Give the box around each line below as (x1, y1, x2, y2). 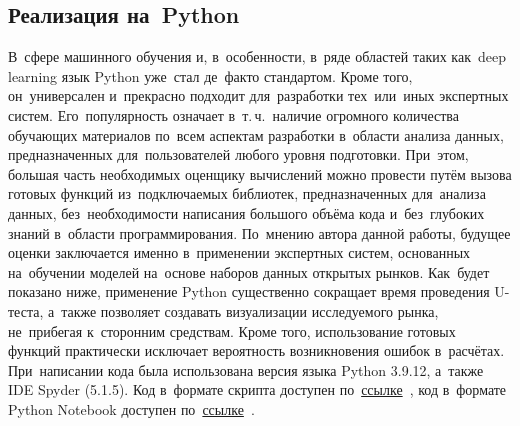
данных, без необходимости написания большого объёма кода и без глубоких (8, 202, 485, 223)
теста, (8, 300, 44, 321)
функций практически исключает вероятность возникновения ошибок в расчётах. (8, 340, 505, 361)
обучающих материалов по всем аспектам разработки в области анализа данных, (8, 124, 504, 145)
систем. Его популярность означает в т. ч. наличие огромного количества (8, 104, 459, 125)
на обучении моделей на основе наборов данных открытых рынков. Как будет (8, 261, 490, 282)
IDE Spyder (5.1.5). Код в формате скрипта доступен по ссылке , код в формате (8, 379, 507, 400)
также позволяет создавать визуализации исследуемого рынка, (61, 300, 439, 321)
